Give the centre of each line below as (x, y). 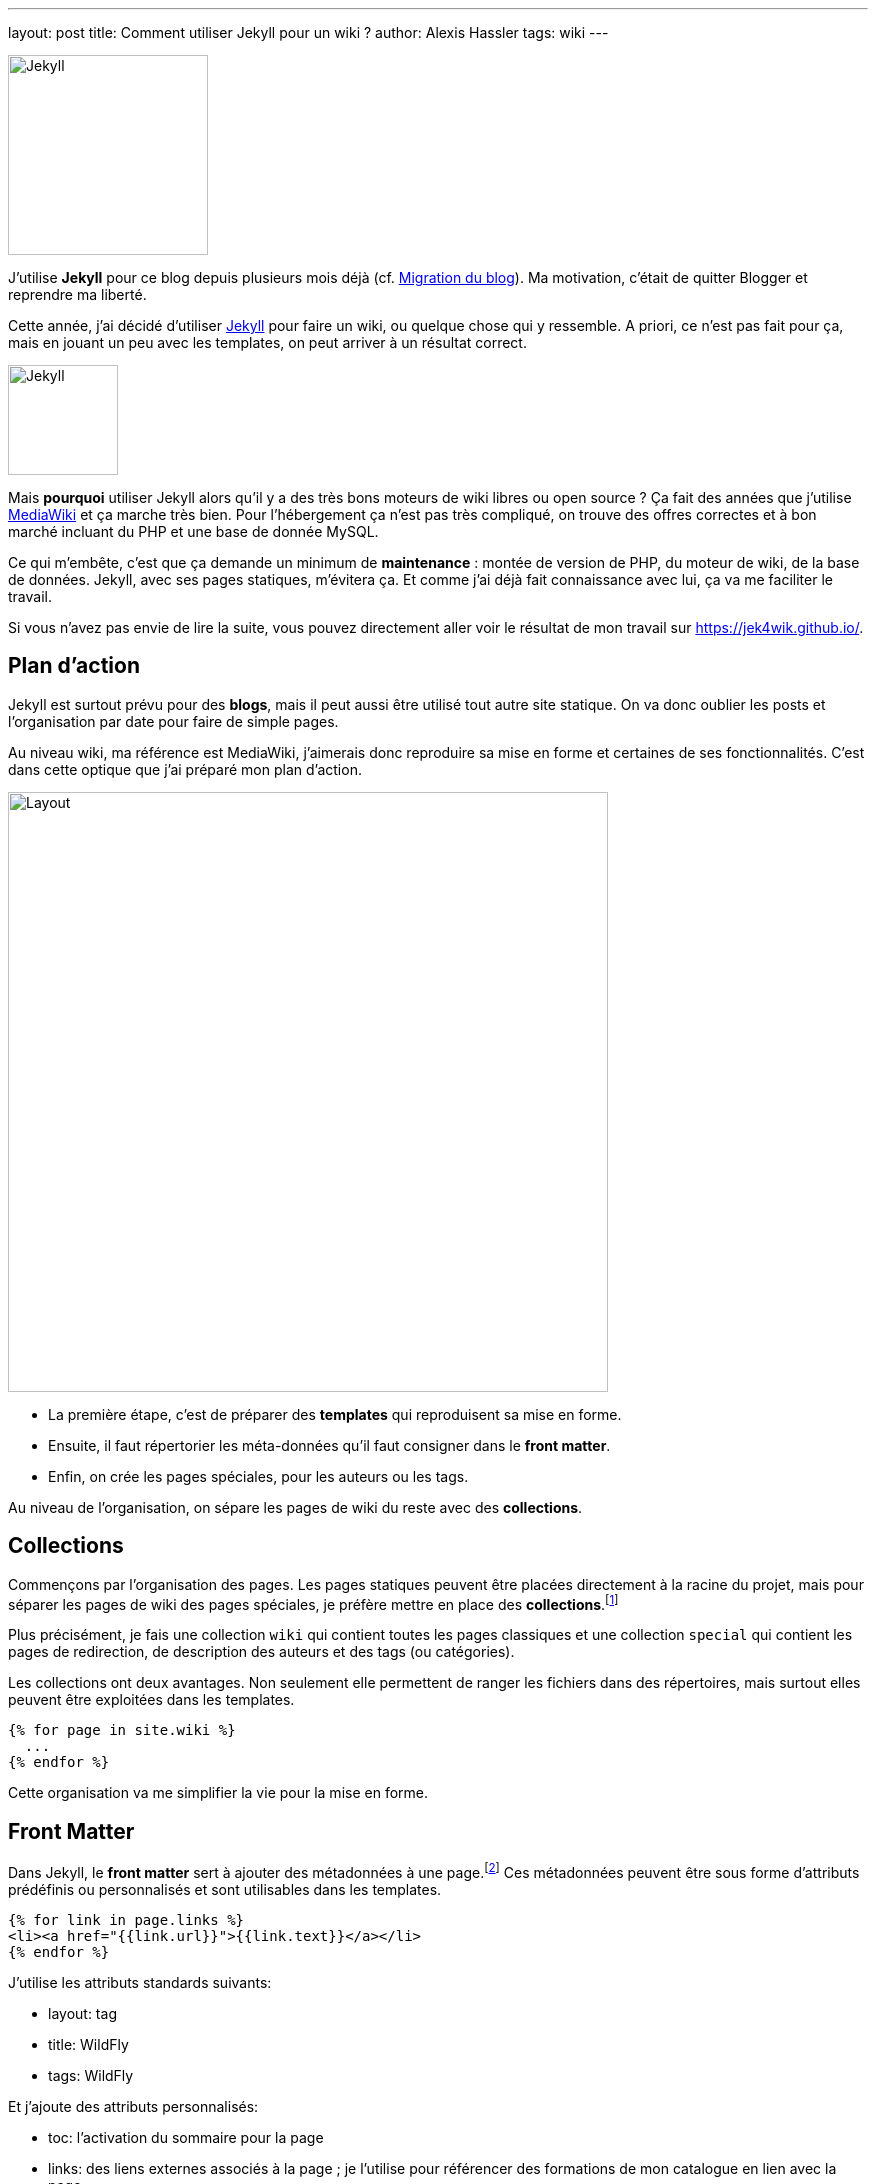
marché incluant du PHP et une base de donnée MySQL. (193, 531)
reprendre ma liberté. (77, 294)
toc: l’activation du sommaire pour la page (186, 2137)
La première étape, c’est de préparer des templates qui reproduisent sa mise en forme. (335, 1414)
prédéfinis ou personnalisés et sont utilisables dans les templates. (225, 1889)
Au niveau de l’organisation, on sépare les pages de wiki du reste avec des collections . (295, 1507)
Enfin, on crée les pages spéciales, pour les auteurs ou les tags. (258, 1476)
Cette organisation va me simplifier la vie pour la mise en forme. (218, 1793)
